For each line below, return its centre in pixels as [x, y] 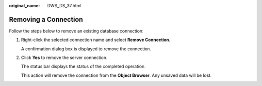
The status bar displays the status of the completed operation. [83, 66]
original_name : [25, 6]
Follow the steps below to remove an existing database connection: [76, 31]
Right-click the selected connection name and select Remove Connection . [96, 40]
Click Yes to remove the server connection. [64, 57]
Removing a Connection [46, 19]
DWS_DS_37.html [64, 6]
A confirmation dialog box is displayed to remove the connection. [86, 49]
